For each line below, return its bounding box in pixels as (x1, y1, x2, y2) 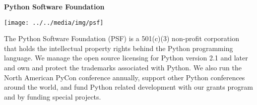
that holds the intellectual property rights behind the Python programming (4, 43, 233, 53)
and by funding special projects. (4, 91, 101, 102)
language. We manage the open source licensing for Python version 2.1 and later (4, 52, 248, 63)
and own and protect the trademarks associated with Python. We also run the (4, 62, 242, 73)
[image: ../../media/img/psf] (4, 19, 104, 26)
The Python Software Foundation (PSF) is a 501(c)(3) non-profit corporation (4, 33, 239, 44)
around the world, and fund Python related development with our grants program (4, 82, 253, 92)
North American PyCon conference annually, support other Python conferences (4, 72, 245, 82)
